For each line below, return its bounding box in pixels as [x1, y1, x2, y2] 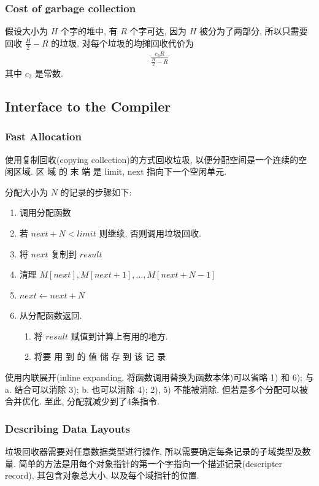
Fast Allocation [5, 129, 82, 144]
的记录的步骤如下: [60, 185, 132, 198]
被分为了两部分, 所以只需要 [199, 25, 308, 37]
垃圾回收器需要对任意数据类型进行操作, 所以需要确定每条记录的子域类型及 [5, 445, 302, 458]
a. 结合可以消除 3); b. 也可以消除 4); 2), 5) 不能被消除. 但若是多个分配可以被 [5, 382, 308, 395]
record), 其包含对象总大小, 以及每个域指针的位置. [5, 469, 199, 482]
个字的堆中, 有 [60, 25, 118, 37]
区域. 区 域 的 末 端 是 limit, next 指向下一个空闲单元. [13, 165, 227, 178]
